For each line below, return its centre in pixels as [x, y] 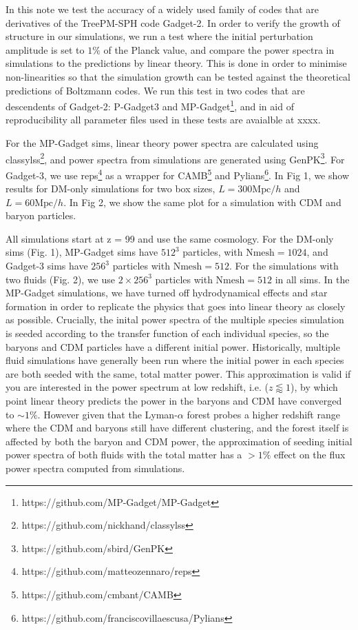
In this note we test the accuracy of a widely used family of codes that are [162, 9]
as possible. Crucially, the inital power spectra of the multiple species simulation [175, 319]
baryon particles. [41, 215]
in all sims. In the [312, 279]
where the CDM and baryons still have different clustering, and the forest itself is [177, 428]
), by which [314, 387]
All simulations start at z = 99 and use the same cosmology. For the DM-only [170, 238]
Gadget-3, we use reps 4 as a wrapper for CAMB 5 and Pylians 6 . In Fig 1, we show [178, 174]
